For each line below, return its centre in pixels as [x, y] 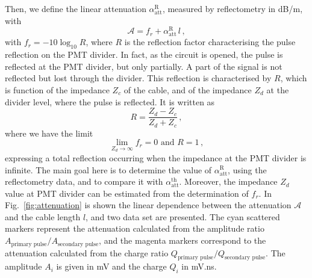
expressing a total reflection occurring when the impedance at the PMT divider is [156, 157]
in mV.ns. [199, 266]
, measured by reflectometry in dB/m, [232, 8]
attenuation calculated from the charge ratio [87, 252]
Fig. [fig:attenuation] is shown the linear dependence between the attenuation [148, 205]
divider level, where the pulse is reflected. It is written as [110, 101]
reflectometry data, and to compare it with [84, 181]
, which [294, 78]
